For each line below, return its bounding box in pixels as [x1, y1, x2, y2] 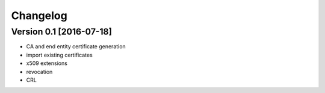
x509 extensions [26, 60, 67, 67]
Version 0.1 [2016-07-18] [11, 26, 113, 37]
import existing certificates [26, 51, 93, 58]
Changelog [11, 9, 67, 22]
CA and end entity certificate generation [26, 43, 126, 50]
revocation [26, 68, 53, 75]
